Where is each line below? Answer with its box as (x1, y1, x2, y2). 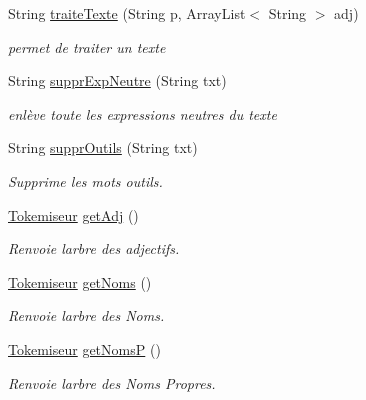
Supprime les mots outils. (8, 170, 163, 191)
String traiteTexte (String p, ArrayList (8, 3, 246, 23)
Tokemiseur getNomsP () (8, 338, 161, 359)
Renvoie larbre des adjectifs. (8, 238, 180, 259)
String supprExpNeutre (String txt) (8, 70, 227, 91)
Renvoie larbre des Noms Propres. (8, 372, 216, 393)
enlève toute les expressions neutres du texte (8, 103, 277, 124)
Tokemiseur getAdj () (8, 204, 139, 225)
